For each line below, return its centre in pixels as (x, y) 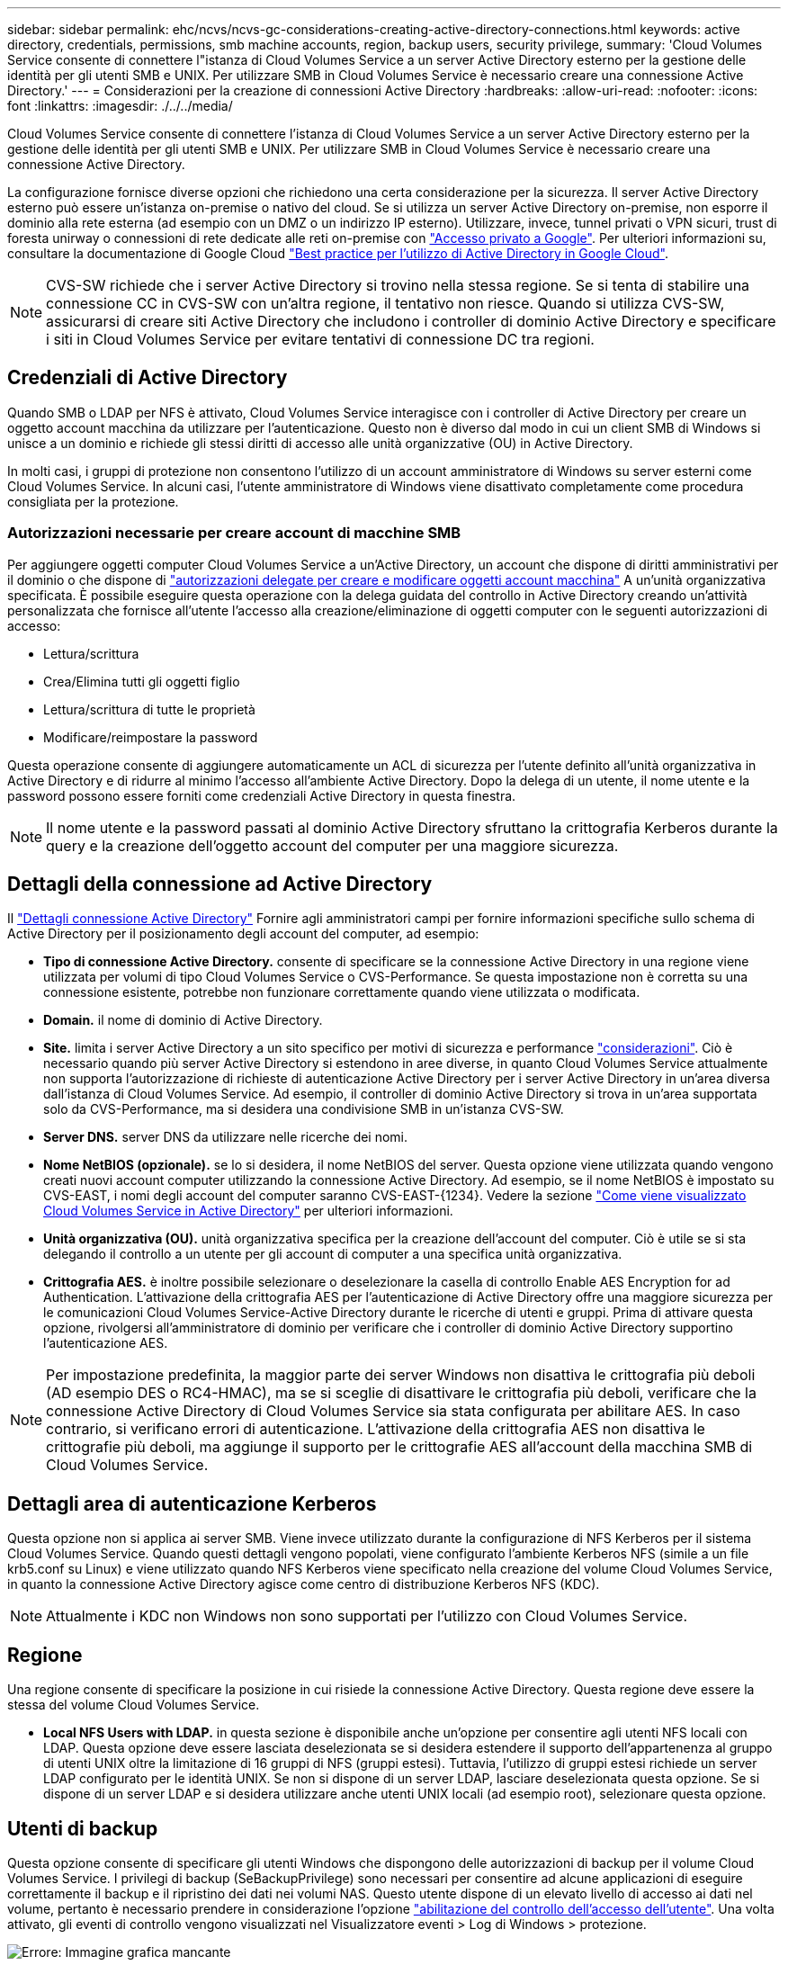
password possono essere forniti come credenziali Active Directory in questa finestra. (262, 795)
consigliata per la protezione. (93, 501)
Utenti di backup (83, 1828)
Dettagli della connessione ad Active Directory (220, 884)
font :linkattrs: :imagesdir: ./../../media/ (120, 106)
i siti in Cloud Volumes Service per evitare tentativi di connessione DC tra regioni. (320, 339)
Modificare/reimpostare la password (151, 737)
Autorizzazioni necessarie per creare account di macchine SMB (234, 533)
